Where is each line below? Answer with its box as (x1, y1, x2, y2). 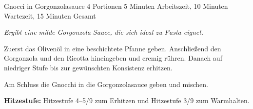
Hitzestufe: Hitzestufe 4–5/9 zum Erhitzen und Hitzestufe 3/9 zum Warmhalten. (4, 95, 250, 106)
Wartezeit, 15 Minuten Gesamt (4, 10, 96, 21)
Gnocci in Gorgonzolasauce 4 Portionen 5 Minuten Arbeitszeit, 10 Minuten (4, 1, 228, 11)
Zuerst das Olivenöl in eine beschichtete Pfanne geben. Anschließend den (4, 43, 221, 53)
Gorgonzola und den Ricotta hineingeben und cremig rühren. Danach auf (4, 53, 222, 63)
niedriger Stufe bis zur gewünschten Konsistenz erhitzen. (4, 62, 173, 72)
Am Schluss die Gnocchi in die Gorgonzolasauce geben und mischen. (4, 79, 208, 89)
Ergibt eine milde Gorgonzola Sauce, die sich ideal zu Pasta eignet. (4, 27, 204, 37)
